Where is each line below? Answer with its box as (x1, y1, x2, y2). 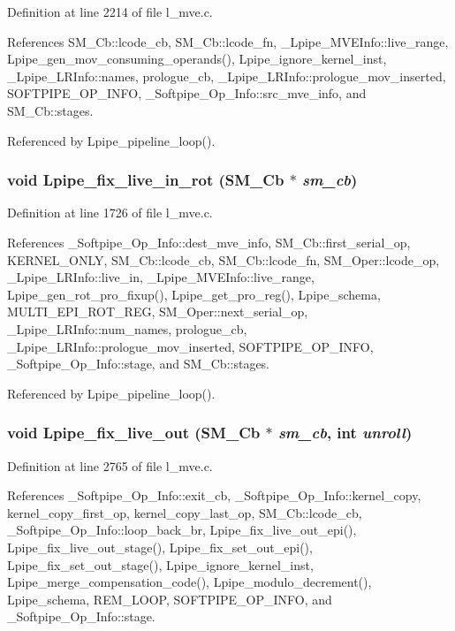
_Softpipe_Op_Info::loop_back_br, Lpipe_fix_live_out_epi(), (7, 521, 357, 539)
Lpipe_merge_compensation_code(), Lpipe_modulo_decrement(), (7, 573, 372, 591)
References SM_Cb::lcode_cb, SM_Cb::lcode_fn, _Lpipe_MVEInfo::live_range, (7, 32, 449, 50)
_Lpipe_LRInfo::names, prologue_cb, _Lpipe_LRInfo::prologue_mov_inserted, (7, 66, 446, 85)
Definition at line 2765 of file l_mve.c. (7, 456, 213, 475)
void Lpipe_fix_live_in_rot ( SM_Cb (7, 169, 284, 191)
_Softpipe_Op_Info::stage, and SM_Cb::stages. (7, 354, 270, 373)
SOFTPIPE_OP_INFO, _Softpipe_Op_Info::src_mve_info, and (7, 84, 367, 103)
